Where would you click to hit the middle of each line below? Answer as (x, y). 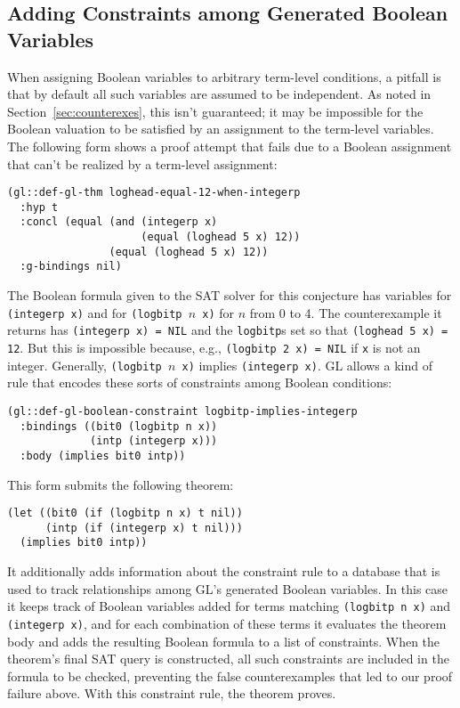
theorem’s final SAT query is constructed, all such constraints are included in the (228, 659)
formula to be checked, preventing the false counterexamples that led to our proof (230, 675)
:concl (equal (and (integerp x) (119, 222)
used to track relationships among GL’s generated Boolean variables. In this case (228, 588)
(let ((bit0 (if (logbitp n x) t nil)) (125, 513)
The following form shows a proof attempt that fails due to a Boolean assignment (230, 146)
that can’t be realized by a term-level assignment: (142, 163)
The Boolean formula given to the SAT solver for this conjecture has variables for (230, 295)
